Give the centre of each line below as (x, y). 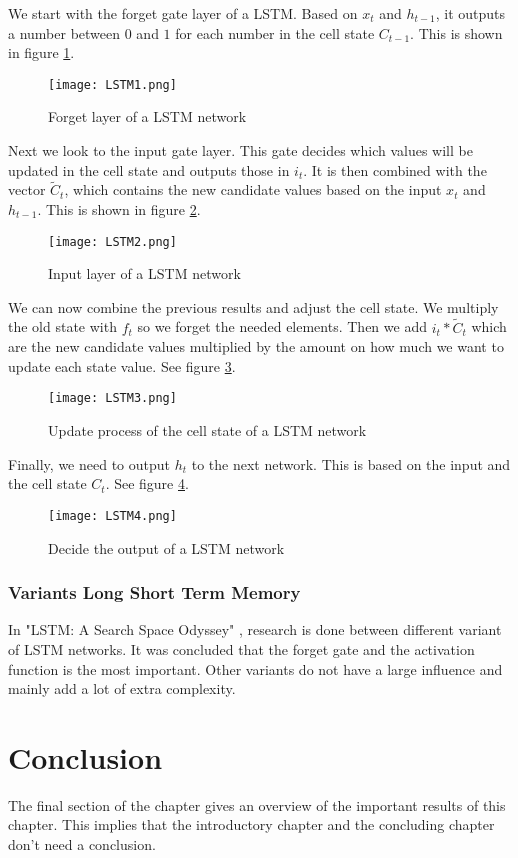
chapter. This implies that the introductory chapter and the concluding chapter (251, 824)
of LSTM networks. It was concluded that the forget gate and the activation (241, 648)
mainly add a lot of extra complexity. (122, 688)
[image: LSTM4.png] (112, 515)
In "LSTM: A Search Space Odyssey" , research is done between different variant (255, 629)
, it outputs (470, 13)
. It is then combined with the (395, 169)
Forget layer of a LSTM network (147, 116)
